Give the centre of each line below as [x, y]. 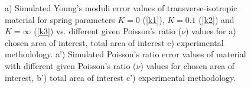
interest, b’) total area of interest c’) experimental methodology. [120, 77]
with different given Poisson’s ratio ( [71, 65]
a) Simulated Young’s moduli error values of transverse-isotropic [121, 8]
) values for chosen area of [188, 65]
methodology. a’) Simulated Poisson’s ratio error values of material [125, 54]
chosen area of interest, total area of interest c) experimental [114, 42]
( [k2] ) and [216, 19]
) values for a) [211, 31]
